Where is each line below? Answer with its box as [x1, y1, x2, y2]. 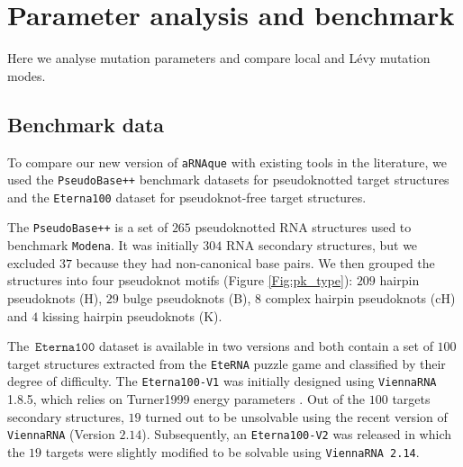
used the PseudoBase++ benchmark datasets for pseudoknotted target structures [7, 170, 449, 189]
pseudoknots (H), [7, 288, 103, 307]
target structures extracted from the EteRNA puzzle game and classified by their [7, 354, 446, 373]
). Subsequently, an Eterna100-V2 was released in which [141, 425, 451, 444]
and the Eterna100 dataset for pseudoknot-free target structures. [7, 187, 367, 206]
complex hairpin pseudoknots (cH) [265, 288, 456, 307]
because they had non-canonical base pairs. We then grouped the [76, 253, 435, 272]
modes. [7, 66, 46, 85]
